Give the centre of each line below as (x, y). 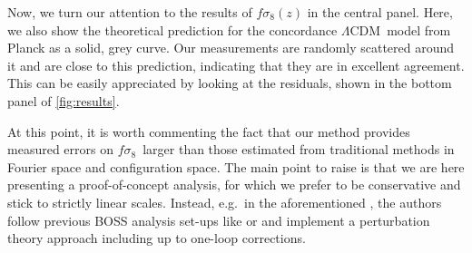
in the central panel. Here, (380, 12)
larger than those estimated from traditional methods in (299, 149)
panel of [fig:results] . (64, 100)
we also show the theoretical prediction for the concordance (172, 29)
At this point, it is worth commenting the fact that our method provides (209, 131)
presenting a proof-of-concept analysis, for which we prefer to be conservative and (234, 185)
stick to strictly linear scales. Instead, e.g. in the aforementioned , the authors (225, 202)
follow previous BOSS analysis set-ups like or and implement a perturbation (219, 220)
